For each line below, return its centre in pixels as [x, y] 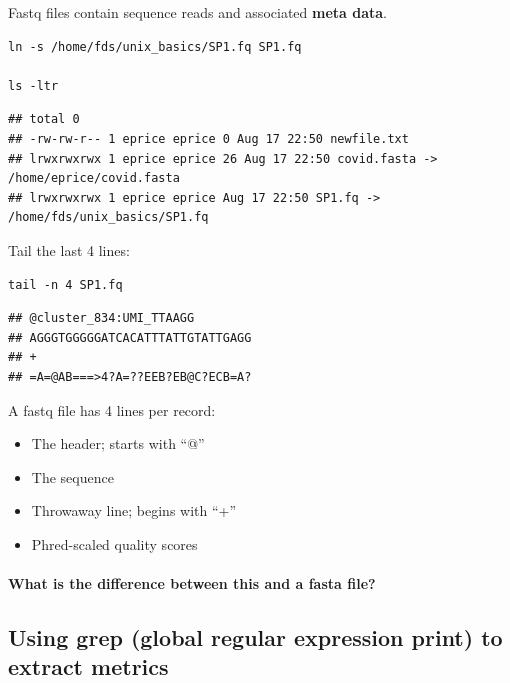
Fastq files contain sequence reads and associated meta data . [197, 12]
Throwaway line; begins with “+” [134, 510]
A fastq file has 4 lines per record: [112, 409]
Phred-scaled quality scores [114, 543]
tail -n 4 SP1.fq [65, 284]
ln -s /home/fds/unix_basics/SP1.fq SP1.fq [155, 46]
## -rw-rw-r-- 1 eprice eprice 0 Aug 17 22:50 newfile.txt [208, 138]
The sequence [72, 476]
